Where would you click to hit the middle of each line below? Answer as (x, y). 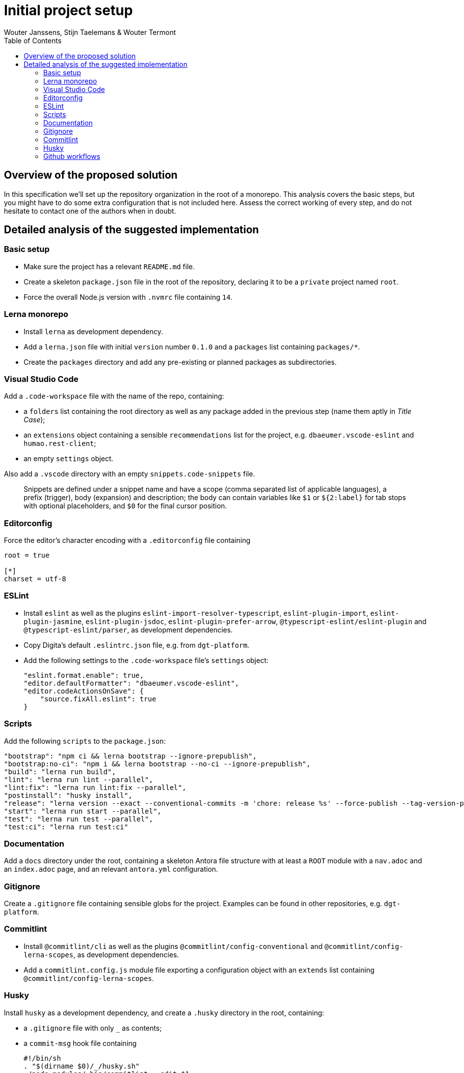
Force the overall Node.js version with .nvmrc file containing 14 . (128, 297)
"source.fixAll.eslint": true (98, 699)
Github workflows (72, 156)
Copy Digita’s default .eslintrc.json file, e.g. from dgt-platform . (137, 645)
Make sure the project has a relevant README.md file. (109, 266)
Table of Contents (33, 40)
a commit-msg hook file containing (80, 1043)
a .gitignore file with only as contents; (93, 1028)
